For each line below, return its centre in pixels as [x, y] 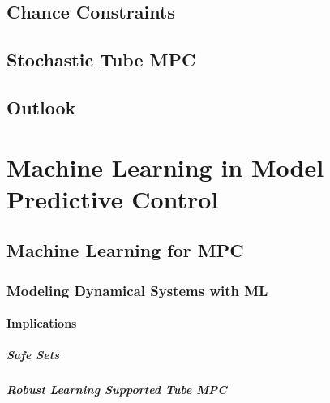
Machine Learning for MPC [125, 250]
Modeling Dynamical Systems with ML [137, 290]
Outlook [41, 107]
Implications [42, 323]
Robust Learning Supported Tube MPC [117, 390]
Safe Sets [33, 355]
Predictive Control [113, 198]
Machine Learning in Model [165, 167]
